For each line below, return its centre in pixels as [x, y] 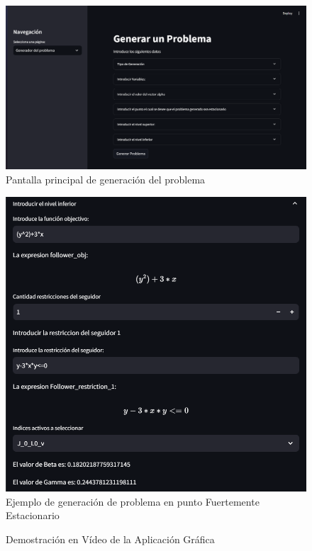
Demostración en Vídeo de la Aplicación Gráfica [110, 539]
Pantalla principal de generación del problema [106, 180]
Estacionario [33, 515]
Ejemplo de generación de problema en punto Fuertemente [133, 501]
